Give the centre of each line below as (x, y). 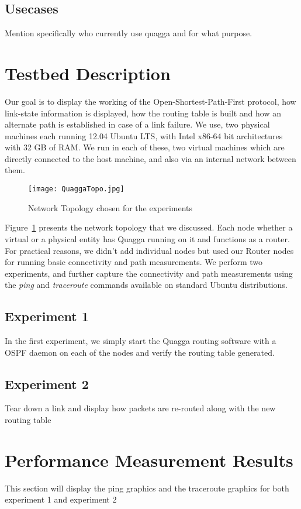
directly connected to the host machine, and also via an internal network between (150, 158)
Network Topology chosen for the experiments (110, 207)
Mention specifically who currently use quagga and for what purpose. (129, 33)
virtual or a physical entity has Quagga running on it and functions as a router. (147, 238)
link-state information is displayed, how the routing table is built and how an (143, 113)
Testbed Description (88, 73)
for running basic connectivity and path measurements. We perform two (134, 262)
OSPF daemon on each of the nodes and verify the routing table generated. (140, 352)
